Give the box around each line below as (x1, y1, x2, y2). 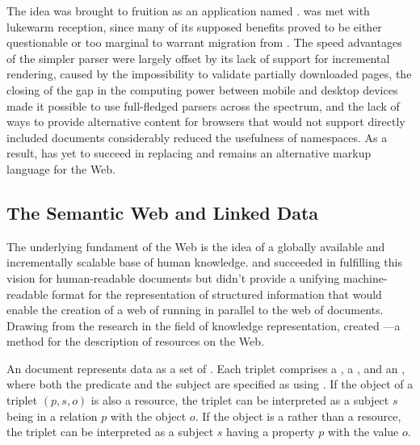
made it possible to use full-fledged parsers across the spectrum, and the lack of (6, 97, 400, 114)
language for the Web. (6, 160, 116, 177)
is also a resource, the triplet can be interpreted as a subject (90, 392, 389, 409)
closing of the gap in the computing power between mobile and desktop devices (6, 81, 398, 98)
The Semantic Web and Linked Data (6, 199, 319, 225)
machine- (342, 269, 388, 286)
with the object (110, 407, 187, 424)
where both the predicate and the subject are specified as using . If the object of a (6, 376, 414, 393)
